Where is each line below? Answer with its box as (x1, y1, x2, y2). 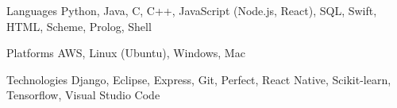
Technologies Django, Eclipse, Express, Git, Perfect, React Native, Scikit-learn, (6, 71, 391, 87)
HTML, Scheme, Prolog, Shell (6, 17, 152, 34)
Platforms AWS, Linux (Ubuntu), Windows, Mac (6, 44, 245, 61)
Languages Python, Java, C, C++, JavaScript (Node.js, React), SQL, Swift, (6, 2, 377, 18)
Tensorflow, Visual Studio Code (6, 87, 160, 103)
